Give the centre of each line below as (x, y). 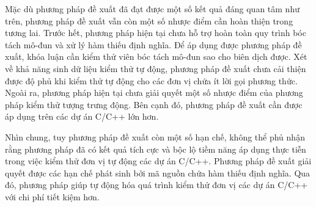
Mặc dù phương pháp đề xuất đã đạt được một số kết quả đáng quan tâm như (152, 9)
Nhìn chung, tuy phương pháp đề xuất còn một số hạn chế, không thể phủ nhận (155, 136)
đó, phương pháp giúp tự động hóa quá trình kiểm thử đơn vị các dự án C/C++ (156, 185)
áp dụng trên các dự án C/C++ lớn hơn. (82, 116)
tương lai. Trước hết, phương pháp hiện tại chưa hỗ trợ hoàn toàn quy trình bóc (156, 33)
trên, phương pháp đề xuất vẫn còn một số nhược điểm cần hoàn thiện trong (149, 20)
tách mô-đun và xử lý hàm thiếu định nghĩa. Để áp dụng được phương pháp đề (153, 44)
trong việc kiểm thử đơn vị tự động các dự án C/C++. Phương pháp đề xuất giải (158, 161)
